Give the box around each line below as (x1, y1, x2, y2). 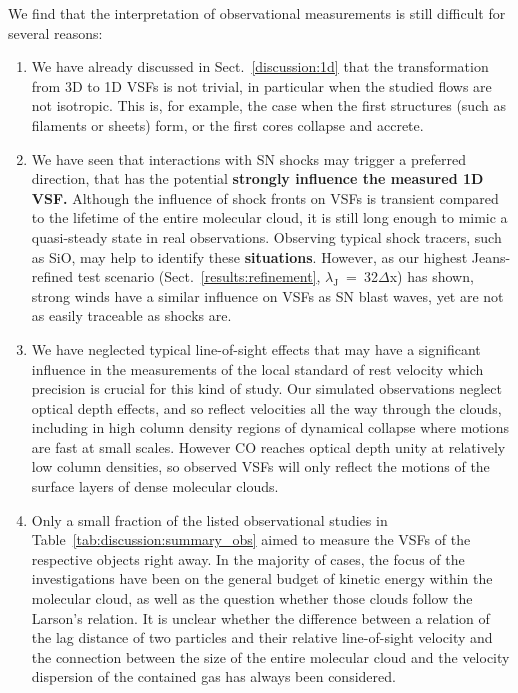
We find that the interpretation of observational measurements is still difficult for (8, 3, 506, 23)
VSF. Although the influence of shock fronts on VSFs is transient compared (31, 187, 499, 208)
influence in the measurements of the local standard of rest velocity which (31, 358, 484, 379)
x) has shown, (389, 266, 474, 287)
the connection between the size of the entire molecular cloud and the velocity (31, 646, 510, 667)
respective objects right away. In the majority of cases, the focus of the (31, 548, 465, 569)
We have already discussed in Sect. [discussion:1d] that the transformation (31, 56, 489, 77)
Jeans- (471, 246, 511, 267)
